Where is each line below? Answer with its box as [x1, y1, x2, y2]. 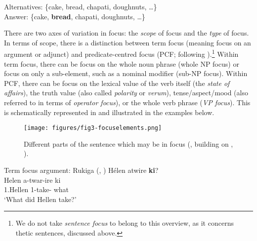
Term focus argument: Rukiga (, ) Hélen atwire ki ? [4, 165, 159, 175]
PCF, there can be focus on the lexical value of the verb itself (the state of [4, 78, 230, 88]
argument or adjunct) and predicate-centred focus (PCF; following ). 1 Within [4, 47, 239, 59]
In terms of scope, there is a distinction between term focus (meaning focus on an [4, 37, 251, 47]
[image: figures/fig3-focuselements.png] [24, 124, 162, 132]
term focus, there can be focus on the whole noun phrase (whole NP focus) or [4, 58, 239, 69]
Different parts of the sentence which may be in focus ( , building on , [24, 138, 233, 149]
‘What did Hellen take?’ [4, 194, 77, 204]
